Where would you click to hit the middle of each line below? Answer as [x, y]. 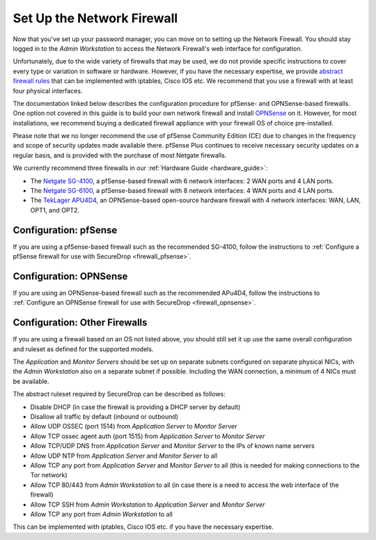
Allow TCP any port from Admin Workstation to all [102, 514]
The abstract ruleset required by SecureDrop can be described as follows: [119, 394]
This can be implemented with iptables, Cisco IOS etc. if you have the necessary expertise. [143, 527]
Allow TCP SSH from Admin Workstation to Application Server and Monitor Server [148, 504]
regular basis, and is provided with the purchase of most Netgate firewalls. [120, 155]
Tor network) [49, 475]
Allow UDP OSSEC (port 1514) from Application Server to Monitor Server [134, 426]
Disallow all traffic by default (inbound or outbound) [104, 417]
